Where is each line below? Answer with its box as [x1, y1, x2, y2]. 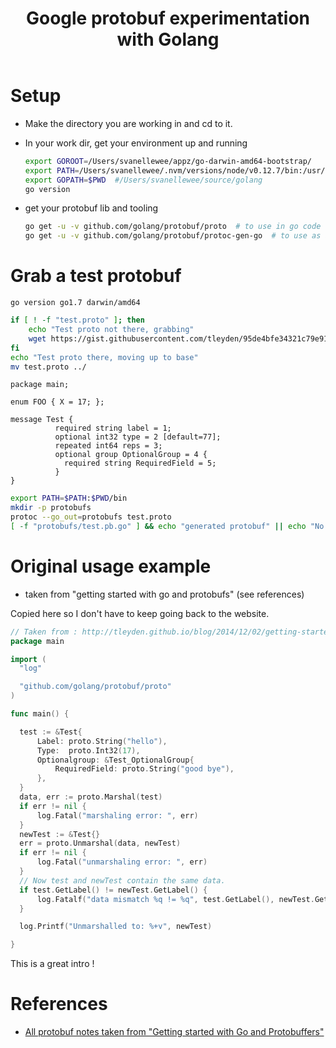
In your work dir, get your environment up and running [24, 137, 248, 149]
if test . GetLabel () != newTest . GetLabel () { [19, 885, 208, 895]
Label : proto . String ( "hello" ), [36, 736, 168, 746]
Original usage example [10, 555, 212, 578]
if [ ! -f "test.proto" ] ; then [10, 315, 145, 326]
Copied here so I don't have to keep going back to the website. [10, 607, 270, 619]
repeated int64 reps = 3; [54, 441, 163, 451]
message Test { [10, 415, 74, 425]
